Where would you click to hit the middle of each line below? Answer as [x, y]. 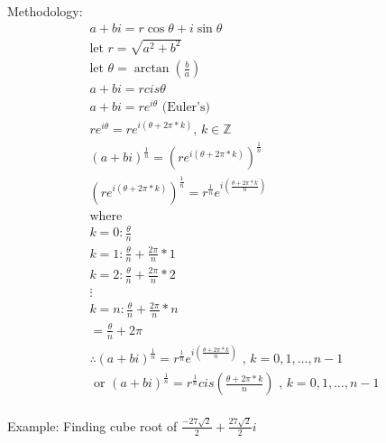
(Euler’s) [186, 108]
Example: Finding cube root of [92, 425]
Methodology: [45, 11]
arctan [152, 69]
